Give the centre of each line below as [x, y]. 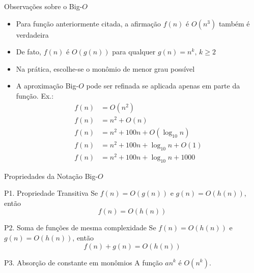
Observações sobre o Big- [43, 6]
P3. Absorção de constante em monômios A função [83, 262]
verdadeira [32, 34]
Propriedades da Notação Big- [51, 176]
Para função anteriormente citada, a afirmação [89, 23]
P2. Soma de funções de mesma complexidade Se [80, 227]
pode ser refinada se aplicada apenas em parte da [163, 86]
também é [234, 23]
